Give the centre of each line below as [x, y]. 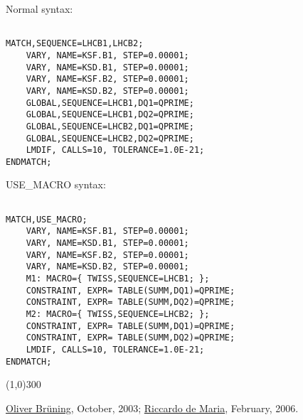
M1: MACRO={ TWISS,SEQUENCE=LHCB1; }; [118, 279]
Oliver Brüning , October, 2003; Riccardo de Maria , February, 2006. [152, 408]
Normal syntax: [39, 9]
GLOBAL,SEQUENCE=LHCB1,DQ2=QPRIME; [110, 115]
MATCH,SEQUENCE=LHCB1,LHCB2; [75, 44]
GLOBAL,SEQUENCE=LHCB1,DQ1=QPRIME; [110, 103]
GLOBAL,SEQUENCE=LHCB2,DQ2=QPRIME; [110, 138]
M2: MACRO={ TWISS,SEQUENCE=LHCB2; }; [118, 314]
